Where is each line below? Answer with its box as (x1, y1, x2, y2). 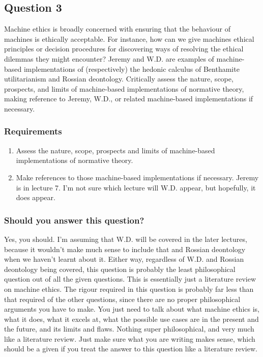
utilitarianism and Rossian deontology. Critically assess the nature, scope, (4, 73, 233, 84)
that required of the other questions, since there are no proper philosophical (4, 293, 241, 304)
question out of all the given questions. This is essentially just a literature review (4, 273, 256, 284)
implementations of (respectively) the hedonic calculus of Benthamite (23, 63, 240, 74)
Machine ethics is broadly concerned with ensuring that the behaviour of (4, 23, 230, 34)
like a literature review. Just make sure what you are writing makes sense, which (4, 333, 255, 344)
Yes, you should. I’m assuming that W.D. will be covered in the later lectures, (4, 233, 247, 244)
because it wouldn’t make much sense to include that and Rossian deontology (4, 243, 246, 254)
